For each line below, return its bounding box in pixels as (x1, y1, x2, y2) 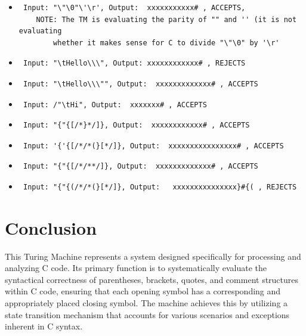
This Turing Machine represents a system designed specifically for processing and (5, 250, 301, 262)
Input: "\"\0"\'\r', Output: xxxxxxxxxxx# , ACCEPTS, (23, 4, 246, 12)
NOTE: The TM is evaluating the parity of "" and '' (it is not (36, 15, 297, 24)
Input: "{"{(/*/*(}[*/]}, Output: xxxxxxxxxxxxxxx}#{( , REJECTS (23, 182, 297, 191)
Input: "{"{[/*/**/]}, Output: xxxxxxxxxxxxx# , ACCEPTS (23, 162, 258, 171)
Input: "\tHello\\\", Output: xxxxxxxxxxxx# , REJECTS (23, 59, 246, 68)
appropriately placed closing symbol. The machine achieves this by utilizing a (5, 297, 288, 309)
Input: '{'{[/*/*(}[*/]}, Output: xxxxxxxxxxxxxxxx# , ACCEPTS (23, 141, 284, 150)
